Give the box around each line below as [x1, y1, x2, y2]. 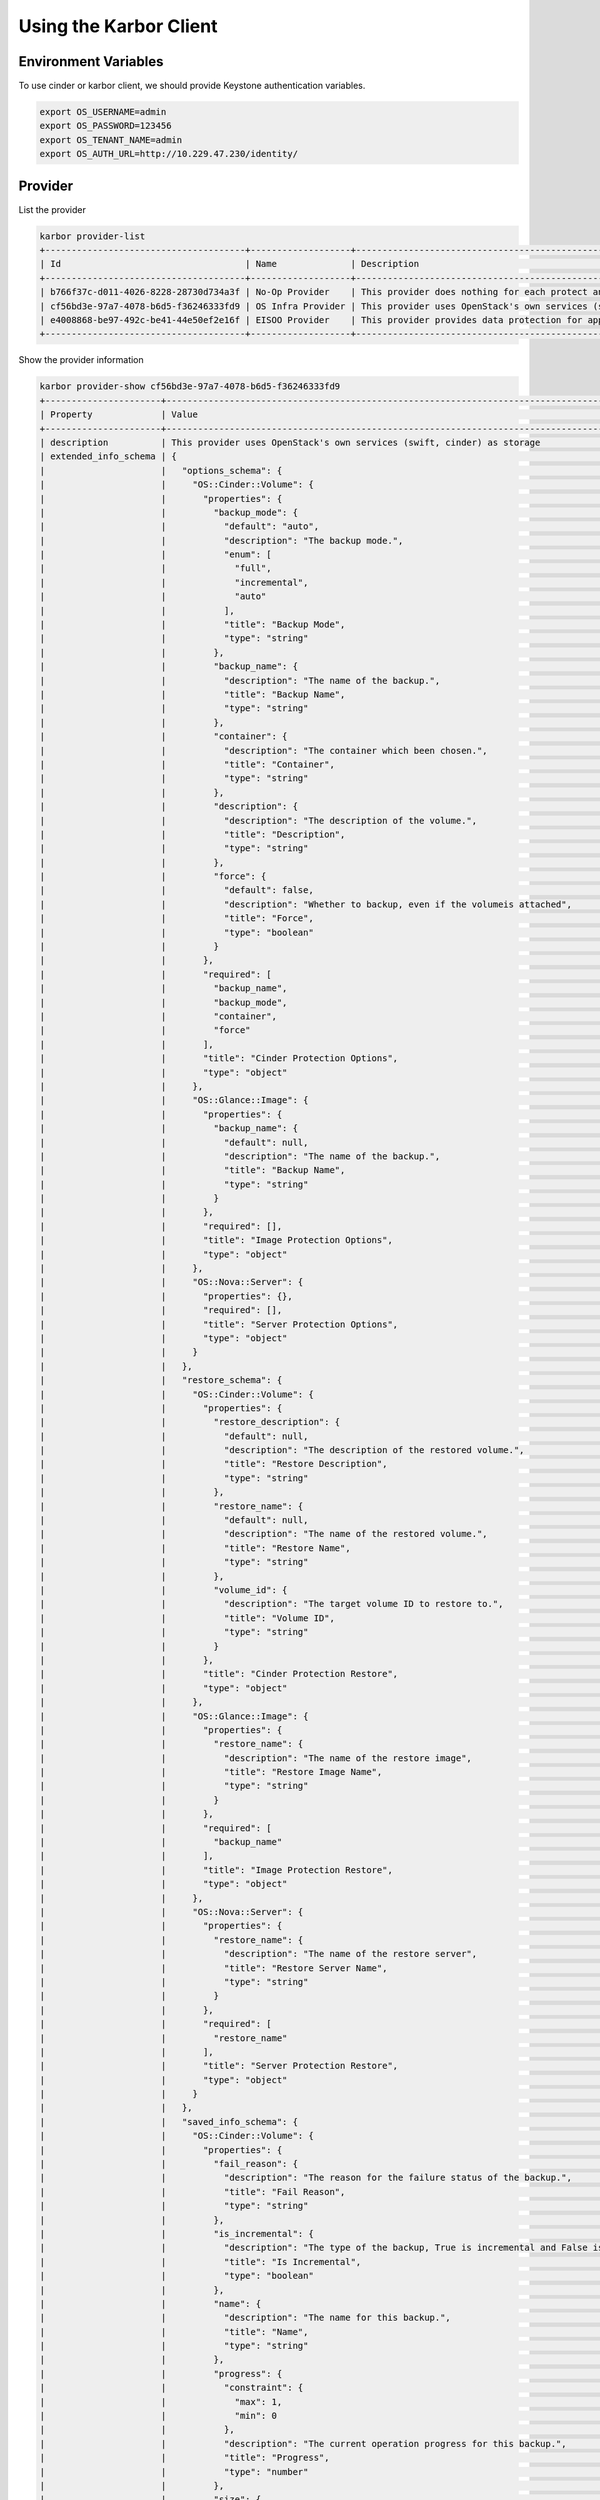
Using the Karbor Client [18, 15, 218, 37]
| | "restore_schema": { [39, 1375, 283, 1386]
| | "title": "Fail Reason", [39, 2186, 346, 2197]
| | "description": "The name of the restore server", [39, 1948, 478, 1960]
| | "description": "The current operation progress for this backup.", [39, 2438, 567, 2449]
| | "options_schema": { [39, 465, 283, 476]
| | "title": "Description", [39, 828, 346, 840]
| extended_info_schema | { [39, 451, 177, 462]
